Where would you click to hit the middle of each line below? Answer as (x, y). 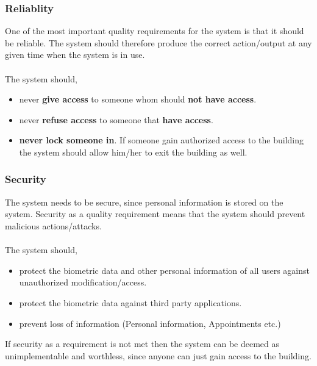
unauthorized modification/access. (83, 282)
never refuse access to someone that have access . (116, 119)
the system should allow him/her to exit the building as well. (133, 152)
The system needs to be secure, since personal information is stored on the (144, 202)
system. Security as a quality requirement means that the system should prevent (155, 214)
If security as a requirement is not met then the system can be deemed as (142, 344)
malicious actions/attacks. (53, 225)
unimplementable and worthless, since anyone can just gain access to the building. (158, 355)
